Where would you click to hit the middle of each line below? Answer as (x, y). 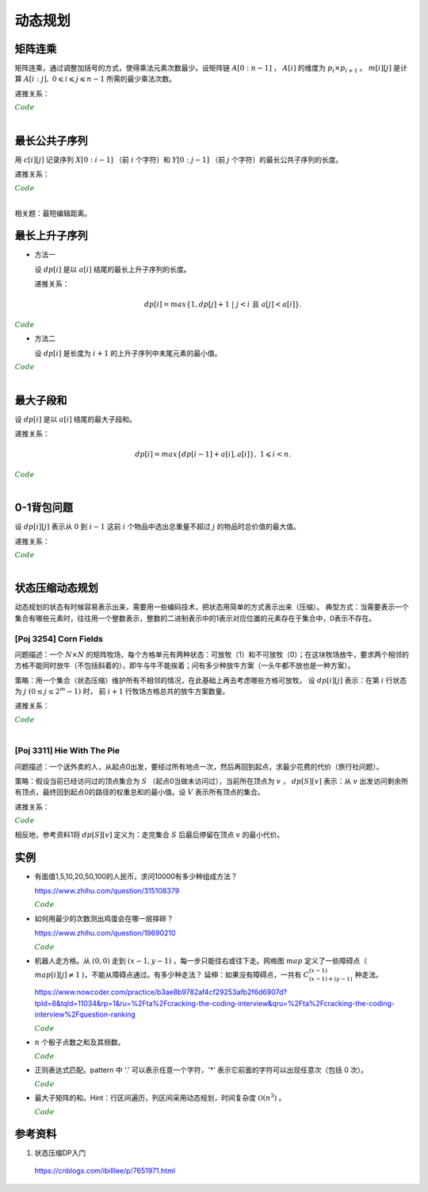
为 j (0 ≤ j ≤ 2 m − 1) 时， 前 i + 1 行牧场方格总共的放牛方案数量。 (122, 691)
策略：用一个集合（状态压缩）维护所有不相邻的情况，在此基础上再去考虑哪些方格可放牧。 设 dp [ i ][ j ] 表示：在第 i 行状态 (211, 680)
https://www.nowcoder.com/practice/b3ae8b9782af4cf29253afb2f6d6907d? (161, 992)
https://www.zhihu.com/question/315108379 (107, 891)
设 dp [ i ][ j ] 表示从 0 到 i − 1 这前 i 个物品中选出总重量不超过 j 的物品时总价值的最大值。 (158, 527)
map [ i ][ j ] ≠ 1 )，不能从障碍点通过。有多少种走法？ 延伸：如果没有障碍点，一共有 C (172, 974)
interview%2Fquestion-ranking (85, 1015)
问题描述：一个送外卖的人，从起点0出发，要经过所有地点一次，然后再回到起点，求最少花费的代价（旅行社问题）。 (199, 766)
